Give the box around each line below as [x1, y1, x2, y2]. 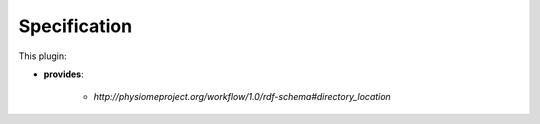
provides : [43, 68, 84, 80]
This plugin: [18, 50, 67, 62]
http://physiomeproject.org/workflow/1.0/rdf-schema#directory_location [93, 91, 392, 103]
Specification [18, 15, 133, 37]
